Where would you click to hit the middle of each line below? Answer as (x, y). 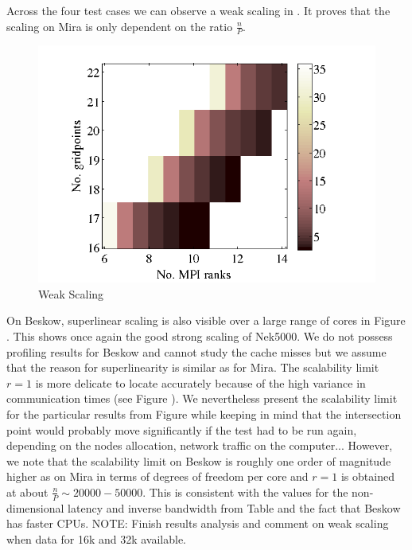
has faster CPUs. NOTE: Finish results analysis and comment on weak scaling (198, 523)
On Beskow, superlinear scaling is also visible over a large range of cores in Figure (206, 320)
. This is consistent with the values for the (245, 491)
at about (27, 491)
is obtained (367, 476)
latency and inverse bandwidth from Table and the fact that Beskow (234, 507)
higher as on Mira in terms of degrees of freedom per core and (157, 476)
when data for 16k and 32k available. (97, 538)
